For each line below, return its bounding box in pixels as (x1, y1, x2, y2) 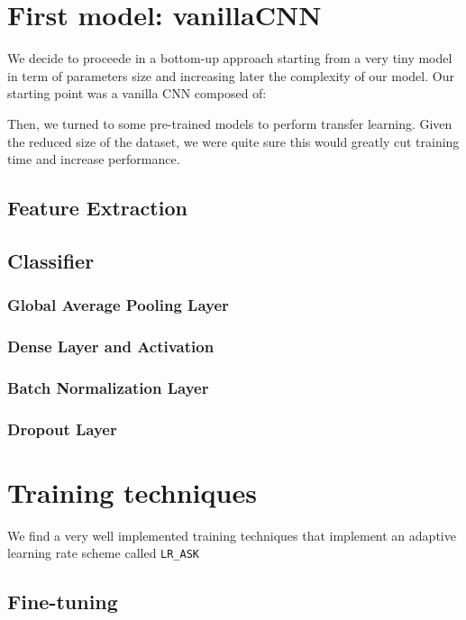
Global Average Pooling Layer (7, 294, 229, 316)
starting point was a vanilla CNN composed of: (7, 84, 267, 103)
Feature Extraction (7, 194, 187, 222)
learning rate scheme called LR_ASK (7, 543, 200, 562)
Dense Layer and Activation (7, 335, 215, 358)
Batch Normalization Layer (7, 376, 209, 398)
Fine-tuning (7, 588, 118, 615)
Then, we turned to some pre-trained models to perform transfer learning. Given (7, 114, 452, 132)
